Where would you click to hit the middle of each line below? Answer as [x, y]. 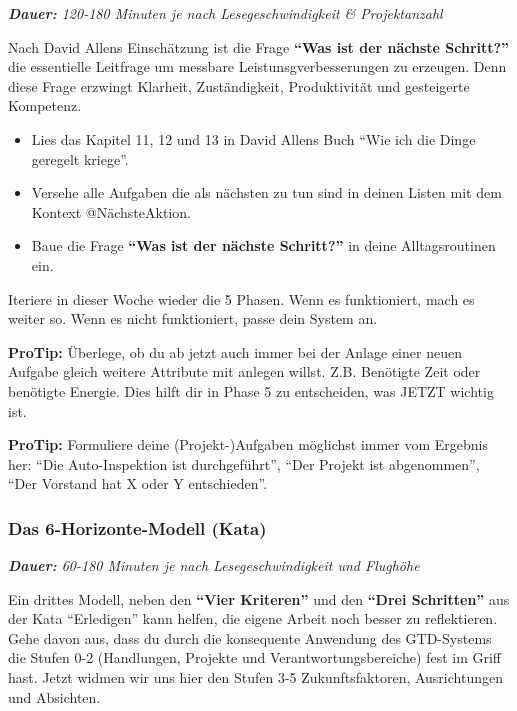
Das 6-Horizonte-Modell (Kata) [137, 527]
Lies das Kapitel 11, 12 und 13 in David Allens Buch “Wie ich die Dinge [253, 138]
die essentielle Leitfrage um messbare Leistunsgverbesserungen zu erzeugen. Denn [257, 66]
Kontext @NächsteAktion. [111, 211]
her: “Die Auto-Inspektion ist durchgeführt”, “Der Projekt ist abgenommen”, [244, 463]
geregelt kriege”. [80, 158]
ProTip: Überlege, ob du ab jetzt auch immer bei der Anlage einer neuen [235, 351]
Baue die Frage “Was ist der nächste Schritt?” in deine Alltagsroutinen [263, 245]
